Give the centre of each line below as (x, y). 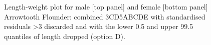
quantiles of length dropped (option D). (65, 36)
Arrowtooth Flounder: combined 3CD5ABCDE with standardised (105, 16)
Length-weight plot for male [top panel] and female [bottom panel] (106, 6)
